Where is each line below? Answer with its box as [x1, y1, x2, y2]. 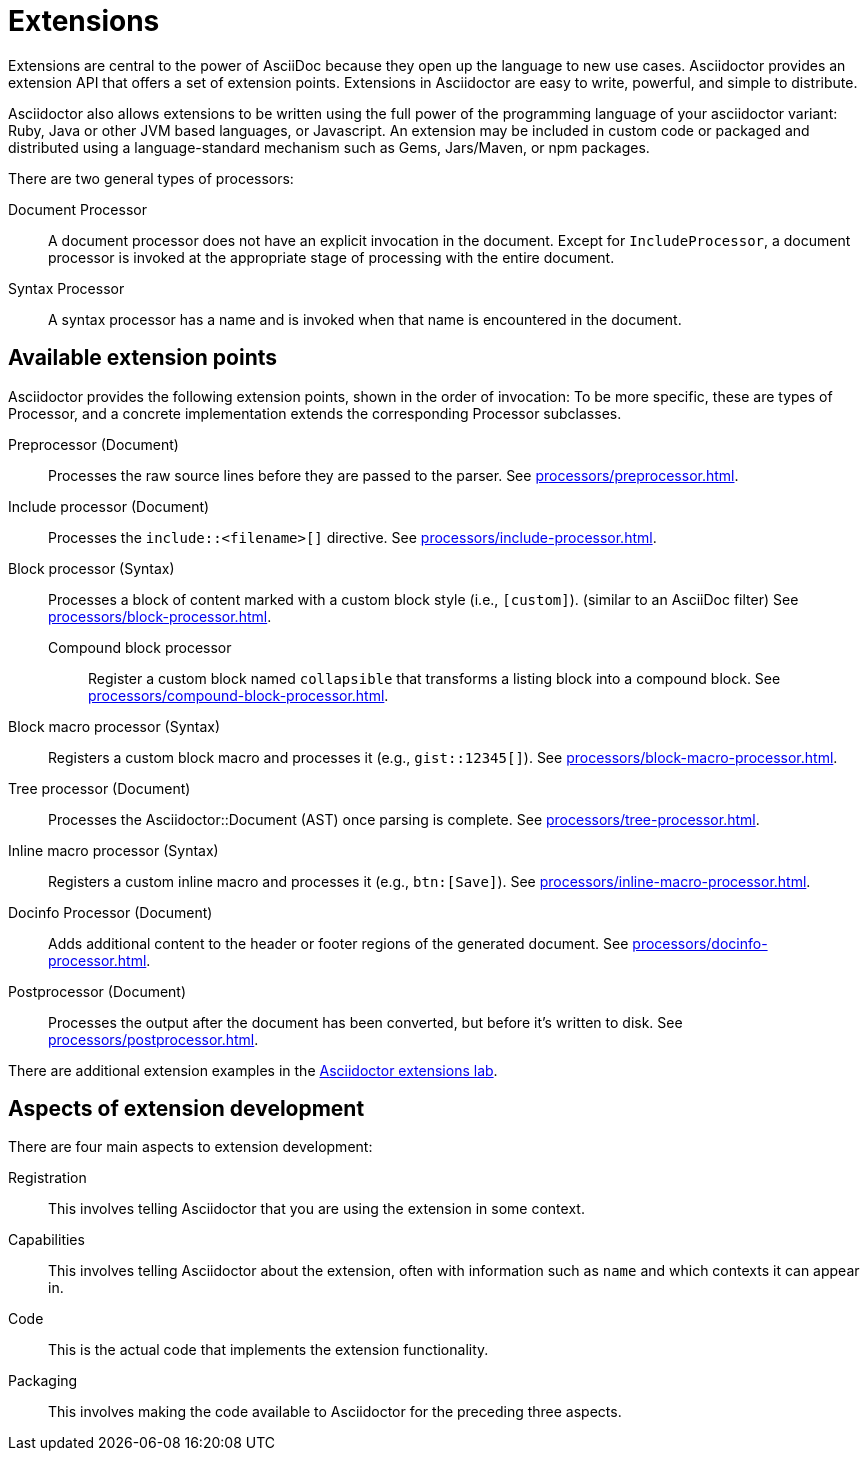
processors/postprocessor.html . [48, 1030, 259, 1048]
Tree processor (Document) [8, 779, 191, 797]
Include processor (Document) [8, 497, 210, 515]
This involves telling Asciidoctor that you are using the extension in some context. [48, 1200, 585, 1218]
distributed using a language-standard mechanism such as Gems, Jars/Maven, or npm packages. [8, 138, 650, 156]
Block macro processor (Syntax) [8, 717, 221, 735]
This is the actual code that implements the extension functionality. [48, 1341, 489, 1359]
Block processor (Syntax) [8, 559, 175, 577]
